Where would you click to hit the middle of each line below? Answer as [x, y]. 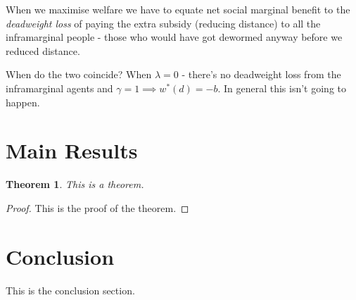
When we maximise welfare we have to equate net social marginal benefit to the [178, 9]
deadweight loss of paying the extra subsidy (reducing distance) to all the [163, 23]
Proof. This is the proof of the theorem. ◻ [97, 207]
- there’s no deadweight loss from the [261, 74]
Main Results [72, 150]
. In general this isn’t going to [282, 88]
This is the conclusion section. [70, 290]
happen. [23, 102]
